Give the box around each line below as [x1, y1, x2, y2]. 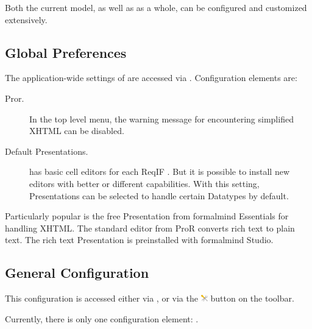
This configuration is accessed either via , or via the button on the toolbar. [5, 292, 294, 305]
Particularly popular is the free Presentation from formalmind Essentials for [5, 210, 289, 222]
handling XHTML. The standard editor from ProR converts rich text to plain [5, 221, 295, 234]
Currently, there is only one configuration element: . [5, 312, 199, 325]
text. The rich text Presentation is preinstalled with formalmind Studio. [5, 233, 274, 246]
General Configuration [5, 263, 149, 282]
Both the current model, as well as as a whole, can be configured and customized [5, 1, 307, 13]
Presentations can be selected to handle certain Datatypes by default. [29, 189, 289, 202]
